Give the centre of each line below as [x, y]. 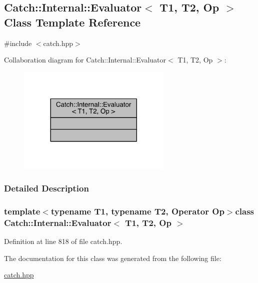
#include [18, 43]
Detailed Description [46, 188]
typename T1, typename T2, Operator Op [137, 211]
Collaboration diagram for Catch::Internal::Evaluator [85, 60]
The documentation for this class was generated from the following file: [113, 258]
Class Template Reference [72, 22]
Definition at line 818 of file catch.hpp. [63, 241]
